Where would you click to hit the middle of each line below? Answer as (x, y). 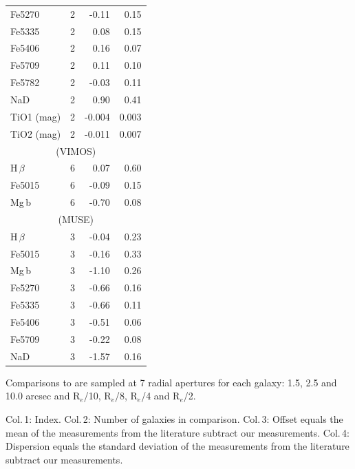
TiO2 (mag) (36, 133)
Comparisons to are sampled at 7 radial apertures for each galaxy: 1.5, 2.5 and (171, 382)
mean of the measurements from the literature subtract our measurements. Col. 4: (177, 432)
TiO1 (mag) (36, 116)
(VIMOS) (76, 150)
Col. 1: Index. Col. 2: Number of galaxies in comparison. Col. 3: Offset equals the (174, 418)
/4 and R (161, 396)
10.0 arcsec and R (43, 396)
